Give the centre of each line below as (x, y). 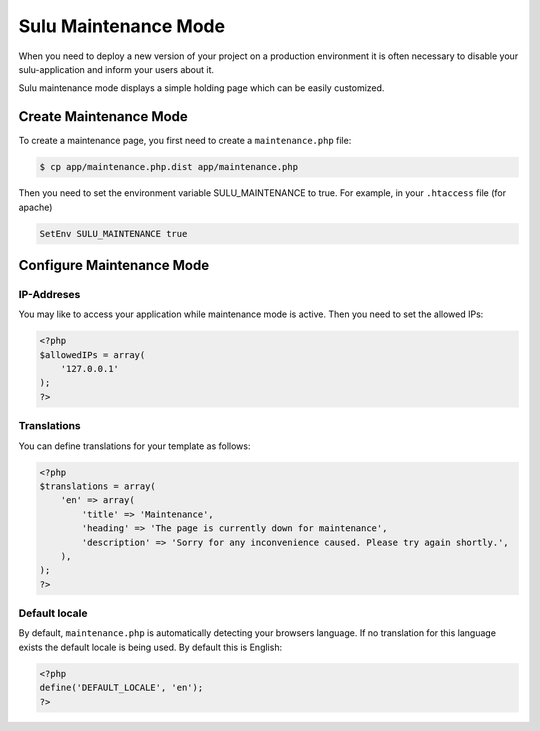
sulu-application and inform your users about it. (116, 69)
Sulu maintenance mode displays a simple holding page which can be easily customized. (201, 88)
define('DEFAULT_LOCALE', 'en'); (121, 688)
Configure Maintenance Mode (114, 265)
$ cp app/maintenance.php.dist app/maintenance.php (169, 167)
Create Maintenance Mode (103, 116)
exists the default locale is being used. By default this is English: (150, 647)
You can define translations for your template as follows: (134, 446)
